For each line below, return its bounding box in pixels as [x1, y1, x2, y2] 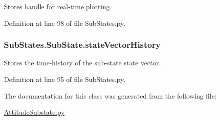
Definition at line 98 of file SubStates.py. [4, 18, 126, 28]
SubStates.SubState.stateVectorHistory [4, 39, 161, 51]
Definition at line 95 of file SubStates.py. [4, 74, 126, 84]
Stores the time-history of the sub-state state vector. [4, 58, 161, 68]
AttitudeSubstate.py [4, 107, 65, 117]
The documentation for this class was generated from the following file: [4, 90, 217, 100]
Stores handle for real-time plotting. [4, 1, 111, 11]
